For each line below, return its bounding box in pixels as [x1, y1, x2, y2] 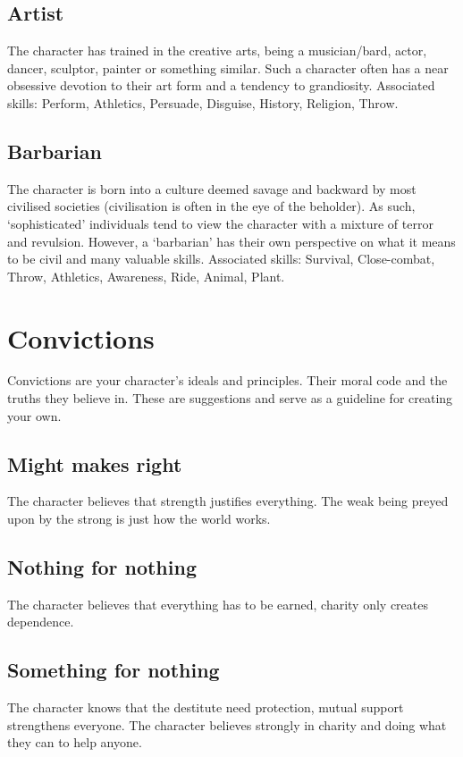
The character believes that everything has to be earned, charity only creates [7, 594, 428, 613]
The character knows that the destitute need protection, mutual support [7, 698, 404, 717]
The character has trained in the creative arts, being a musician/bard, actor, [7, 41, 427, 60]
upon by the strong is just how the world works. [7, 509, 271, 528]
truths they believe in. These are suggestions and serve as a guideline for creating [7, 389, 453, 408]
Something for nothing [7, 656, 220, 684]
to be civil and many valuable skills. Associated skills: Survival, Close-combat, [7, 249, 435, 268]
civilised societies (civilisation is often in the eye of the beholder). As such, [7, 197, 416, 215]
